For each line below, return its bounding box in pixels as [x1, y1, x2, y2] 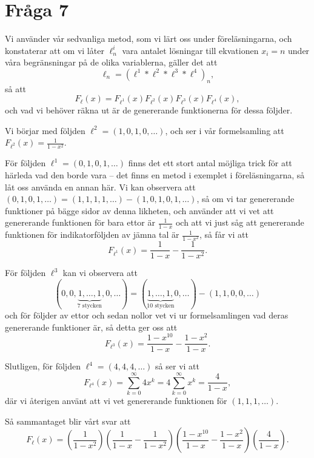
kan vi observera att [62, 266, 138, 279]
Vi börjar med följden [5, 124, 85, 136]
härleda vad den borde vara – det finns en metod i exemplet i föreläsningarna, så [5, 168, 305, 181]
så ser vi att [155, 360, 199, 372]
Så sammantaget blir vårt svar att [5, 414, 131, 427]
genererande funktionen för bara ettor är [5, 216, 155, 229]
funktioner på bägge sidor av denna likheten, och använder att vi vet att [5, 204, 274, 217]
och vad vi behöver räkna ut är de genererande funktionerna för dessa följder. [5, 104, 293, 116]
